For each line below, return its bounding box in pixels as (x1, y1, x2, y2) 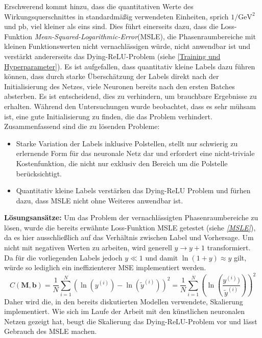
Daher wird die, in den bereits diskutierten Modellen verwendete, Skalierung (4, 296, 243, 306)
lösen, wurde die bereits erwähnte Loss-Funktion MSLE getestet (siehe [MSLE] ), (4, 222, 256, 232)
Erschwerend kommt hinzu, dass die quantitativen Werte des (4, 1, 194, 11)
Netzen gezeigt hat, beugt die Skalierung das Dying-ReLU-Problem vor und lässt (4, 316, 257, 326)
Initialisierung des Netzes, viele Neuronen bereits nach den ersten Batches (4, 81, 235, 91)
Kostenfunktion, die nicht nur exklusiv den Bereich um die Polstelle (16, 158, 228, 168)
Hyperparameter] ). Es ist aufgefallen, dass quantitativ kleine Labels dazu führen (4, 61, 255, 71)
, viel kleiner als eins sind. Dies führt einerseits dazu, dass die (26, 21, 219, 32)
